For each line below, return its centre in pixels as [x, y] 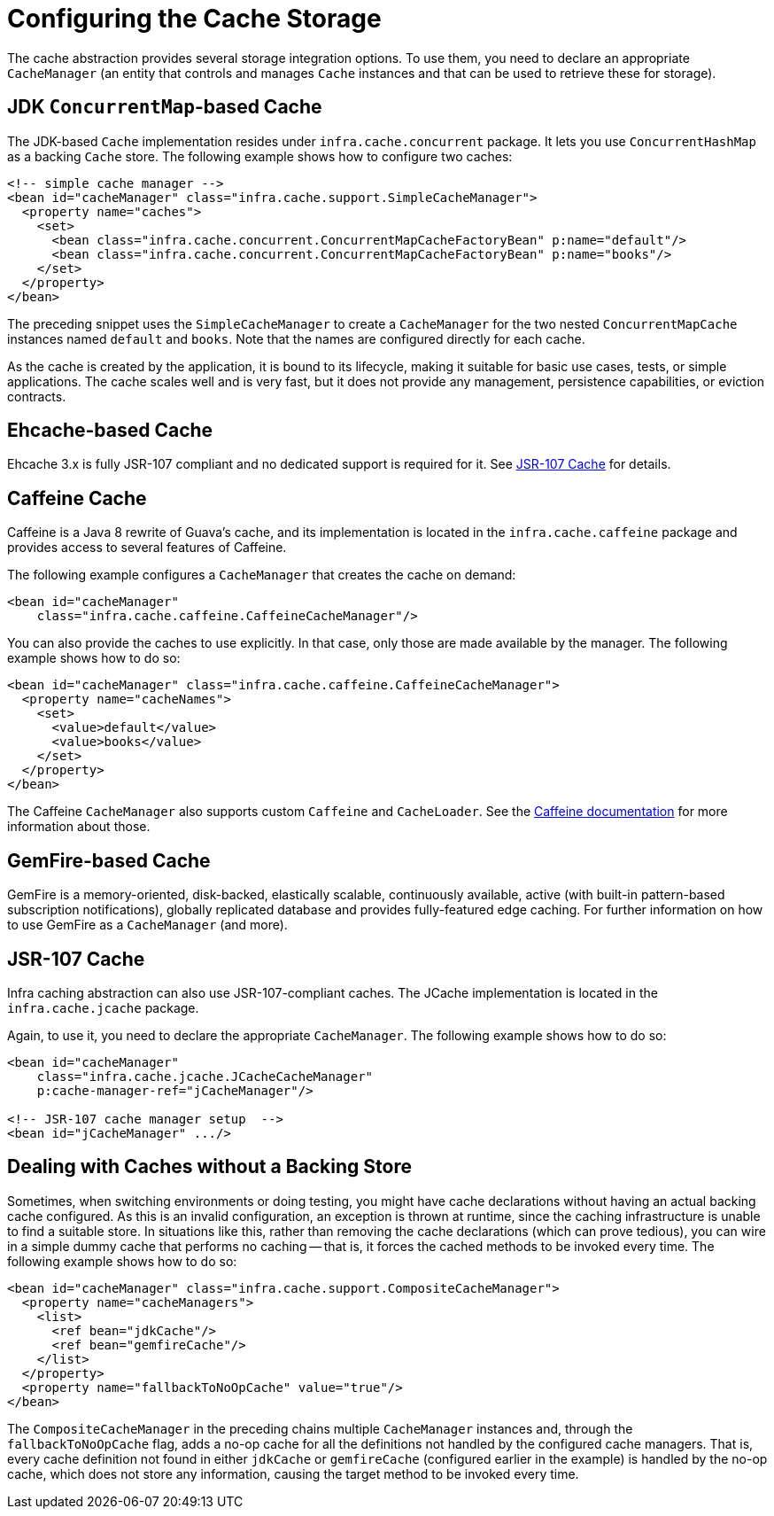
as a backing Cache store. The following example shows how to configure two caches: [260, 156]
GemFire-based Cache [109, 860]
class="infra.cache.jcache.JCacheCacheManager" [205, 1076]
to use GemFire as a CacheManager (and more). [147, 925]
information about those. [79, 827]
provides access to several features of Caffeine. [147, 548]
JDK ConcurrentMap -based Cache [165, 107]
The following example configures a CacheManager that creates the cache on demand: [262, 575]
